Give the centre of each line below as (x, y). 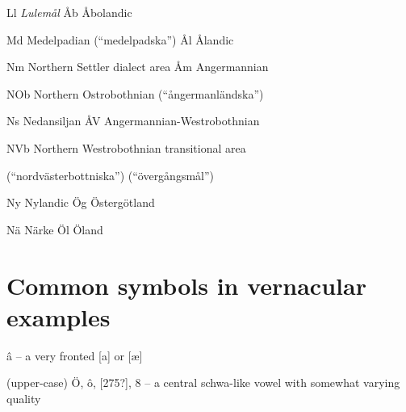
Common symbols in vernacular (186, 285)
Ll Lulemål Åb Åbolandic (69, 12)
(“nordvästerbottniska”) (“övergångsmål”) (111, 175)
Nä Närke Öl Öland (55, 229)
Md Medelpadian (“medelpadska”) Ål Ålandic (120, 39)
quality (24, 398)
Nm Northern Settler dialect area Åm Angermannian (138, 67)
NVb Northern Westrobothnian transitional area (126, 147)
